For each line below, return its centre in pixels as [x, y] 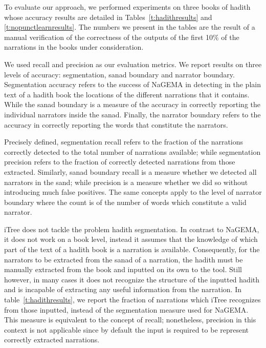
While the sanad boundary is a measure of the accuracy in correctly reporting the [132, 104]
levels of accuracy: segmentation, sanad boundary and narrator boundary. [119, 74]
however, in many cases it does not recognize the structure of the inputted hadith [132, 279]
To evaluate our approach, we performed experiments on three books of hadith [127, 7]
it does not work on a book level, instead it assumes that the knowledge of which [131, 239]
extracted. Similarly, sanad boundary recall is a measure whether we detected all [130, 171]
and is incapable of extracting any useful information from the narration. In [123, 289]
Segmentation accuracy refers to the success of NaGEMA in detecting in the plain [132, 84]
